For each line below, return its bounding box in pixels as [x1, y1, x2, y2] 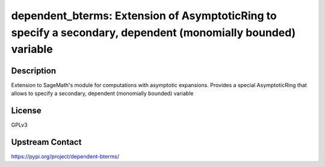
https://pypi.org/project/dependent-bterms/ [11, 153, 120, 160]
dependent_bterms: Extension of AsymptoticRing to [11, 9, 277, 22]
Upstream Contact [11, 137, 82, 147]
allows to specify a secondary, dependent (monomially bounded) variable [11, 90, 194, 97]
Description [11, 65, 57, 76]
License [11, 105, 42, 115]
